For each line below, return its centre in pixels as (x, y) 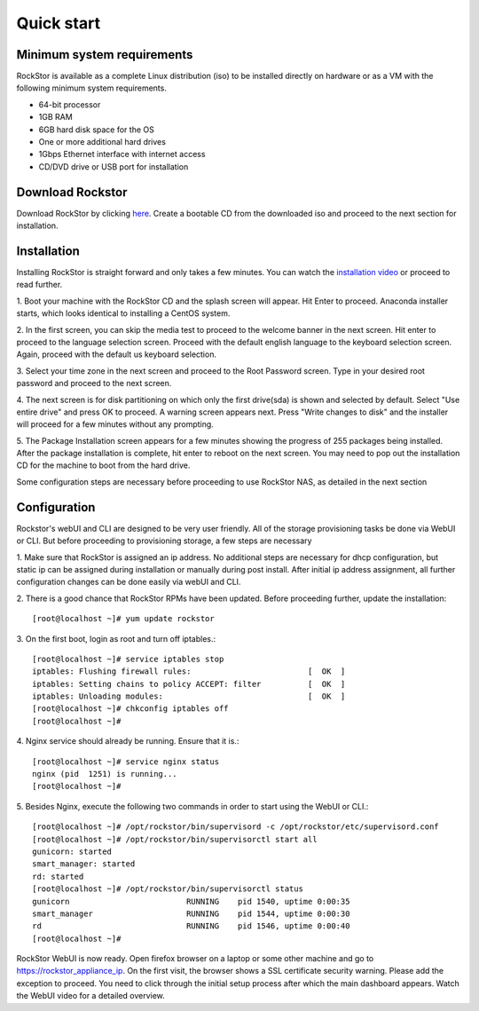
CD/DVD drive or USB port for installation (114, 166)
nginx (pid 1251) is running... (105, 774)
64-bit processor (70, 104)
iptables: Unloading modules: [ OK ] (189, 696)
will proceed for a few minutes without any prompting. (115, 424)
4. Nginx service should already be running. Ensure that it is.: (128, 741)
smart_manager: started (84, 864)
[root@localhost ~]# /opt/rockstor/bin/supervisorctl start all (175, 839)
